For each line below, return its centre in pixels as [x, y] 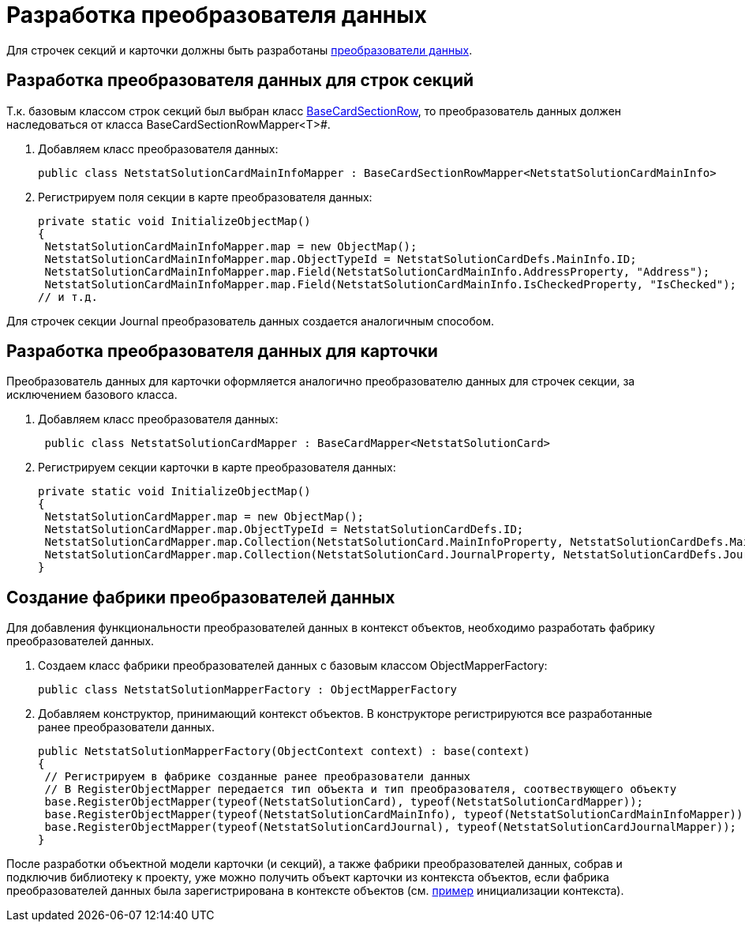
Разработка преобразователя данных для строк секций [240, 81]
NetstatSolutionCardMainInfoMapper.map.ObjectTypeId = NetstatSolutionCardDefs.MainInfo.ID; [341, 259]
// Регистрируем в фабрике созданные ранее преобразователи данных [257, 777]
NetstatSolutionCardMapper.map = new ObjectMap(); [204, 517]
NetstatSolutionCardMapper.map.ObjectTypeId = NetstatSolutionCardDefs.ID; [284, 530]
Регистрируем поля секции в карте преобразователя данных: [205, 197]
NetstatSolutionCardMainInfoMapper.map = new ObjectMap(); [231, 246]
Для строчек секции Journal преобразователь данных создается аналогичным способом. [250, 321]
